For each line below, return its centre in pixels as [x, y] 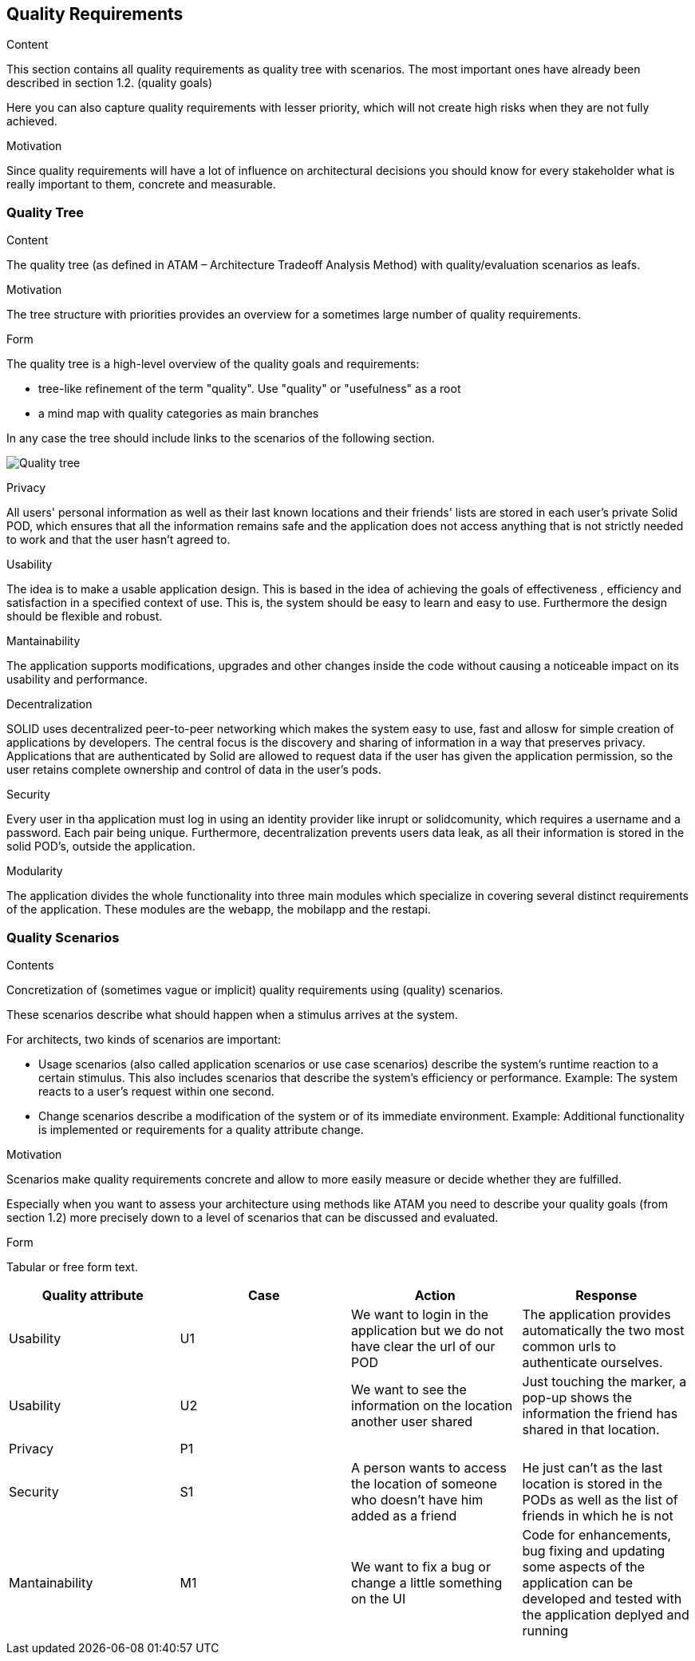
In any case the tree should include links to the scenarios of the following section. [221, 438]
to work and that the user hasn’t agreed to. [118, 540]
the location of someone [424, 1483]
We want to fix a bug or [421, 1566]
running [545, 1630]
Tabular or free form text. [72, 1267]
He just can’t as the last [592, 1467]
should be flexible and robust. [85, 616]
